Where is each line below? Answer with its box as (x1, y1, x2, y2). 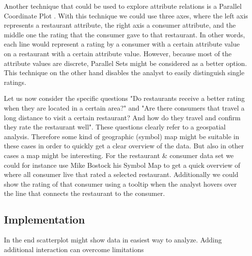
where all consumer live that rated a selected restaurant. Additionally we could (4, 169, 238, 179)
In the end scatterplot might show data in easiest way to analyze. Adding (4, 235, 222, 245)
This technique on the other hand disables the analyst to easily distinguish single (4, 67, 245, 78)
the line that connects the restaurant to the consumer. (4, 188, 165, 198)
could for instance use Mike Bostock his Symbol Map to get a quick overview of (4, 160, 240, 170)
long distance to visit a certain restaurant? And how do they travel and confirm (4, 112, 241, 122)
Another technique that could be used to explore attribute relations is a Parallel (4, 1, 242, 11)
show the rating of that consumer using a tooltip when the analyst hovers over (4, 178, 237, 189)
